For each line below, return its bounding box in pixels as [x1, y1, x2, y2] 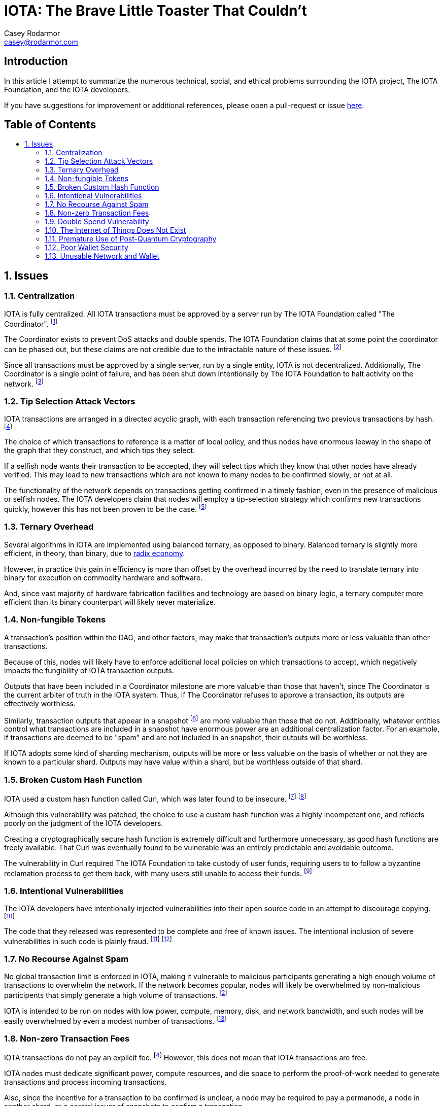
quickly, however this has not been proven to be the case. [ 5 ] [4, 503, 207, 514]
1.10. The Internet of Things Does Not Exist [45, 226, 186, 235]
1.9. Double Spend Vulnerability [45, 217, 149, 226]
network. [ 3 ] [4, 377, 44, 388]
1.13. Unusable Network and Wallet [45, 252, 160, 261]
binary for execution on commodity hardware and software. [4, 573, 203, 582]
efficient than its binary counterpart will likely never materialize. [4, 597, 216, 606]
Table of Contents [4, 118, 96, 131]
